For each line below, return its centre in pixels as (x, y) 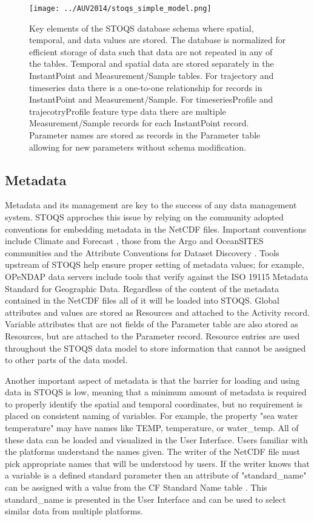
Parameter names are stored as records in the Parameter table (145, 135)
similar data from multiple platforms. (74, 511)
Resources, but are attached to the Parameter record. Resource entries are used (152, 335)
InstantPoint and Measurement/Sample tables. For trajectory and (152, 76)
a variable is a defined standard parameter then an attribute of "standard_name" (156, 475)
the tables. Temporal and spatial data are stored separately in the (152, 63)
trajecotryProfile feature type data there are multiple (128, 111)
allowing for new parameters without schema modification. (138, 147)
